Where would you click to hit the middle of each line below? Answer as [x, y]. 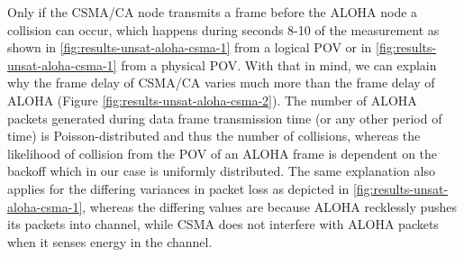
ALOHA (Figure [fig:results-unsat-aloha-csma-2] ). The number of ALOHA [212, 100]
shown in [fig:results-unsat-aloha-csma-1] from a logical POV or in [190, 47]
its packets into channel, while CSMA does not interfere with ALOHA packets [223, 224]
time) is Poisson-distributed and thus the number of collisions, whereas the [214, 136]
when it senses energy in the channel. [110, 241]
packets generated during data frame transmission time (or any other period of [225, 118]
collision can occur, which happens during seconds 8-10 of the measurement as [223, 29]
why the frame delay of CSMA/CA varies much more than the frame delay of [221, 83]
